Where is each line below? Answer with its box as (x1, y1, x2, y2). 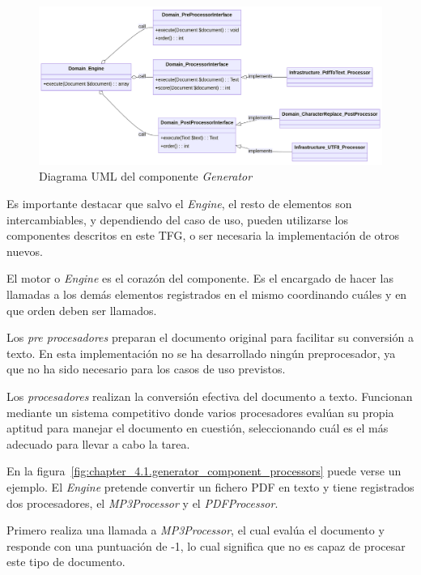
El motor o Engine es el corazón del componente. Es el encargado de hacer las (6, 270, 393, 287)
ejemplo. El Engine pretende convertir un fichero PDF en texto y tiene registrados (6, 478, 415, 495)
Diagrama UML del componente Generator (39, 168, 253, 185)
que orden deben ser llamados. (6, 301, 157, 318)
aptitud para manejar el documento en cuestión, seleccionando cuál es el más (6, 420, 389, 437)
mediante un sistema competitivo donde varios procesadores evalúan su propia (6, 403, 394, 420)
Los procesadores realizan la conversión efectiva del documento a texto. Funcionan (6, 387, 413, 404)
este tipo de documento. (6, 553, 125, 570)
